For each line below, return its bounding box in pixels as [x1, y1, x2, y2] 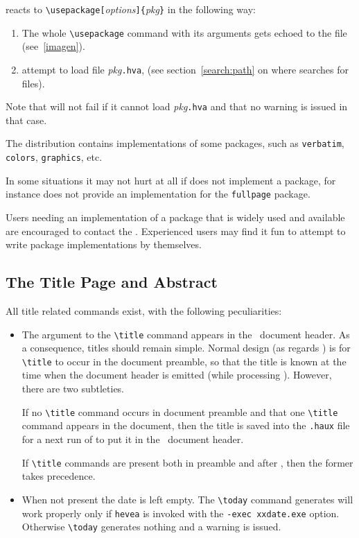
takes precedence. [21, 469, 96, 483]
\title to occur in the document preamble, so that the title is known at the [21, 354, 347, 368]
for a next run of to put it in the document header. [21, 432, 244, 446]
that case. [6, 112, 47, 127]
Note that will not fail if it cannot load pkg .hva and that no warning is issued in [6, 99, 348, 114]
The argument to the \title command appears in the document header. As [21, 327, 350, 341]
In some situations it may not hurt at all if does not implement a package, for [6, 173, 336, 187]
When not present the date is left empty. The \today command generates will [21, 492, 353, 506]
